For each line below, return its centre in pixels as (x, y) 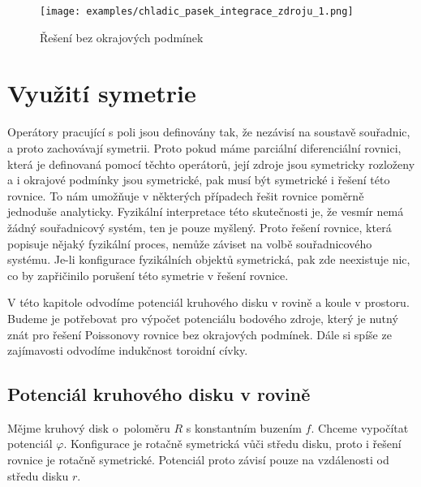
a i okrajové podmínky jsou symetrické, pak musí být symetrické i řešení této (199, 180)
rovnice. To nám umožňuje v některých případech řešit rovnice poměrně (186, 195)
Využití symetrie (102, 93)
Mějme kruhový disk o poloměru (89, 427)
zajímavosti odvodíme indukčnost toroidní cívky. (128, 350)
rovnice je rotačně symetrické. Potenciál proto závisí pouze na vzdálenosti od (198, 460)
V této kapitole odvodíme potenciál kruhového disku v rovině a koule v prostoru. (208, 302)
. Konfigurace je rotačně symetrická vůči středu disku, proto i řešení (232, 444)
